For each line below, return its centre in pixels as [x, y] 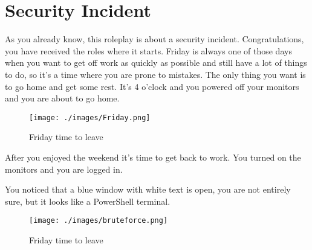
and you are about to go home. [62, 98]
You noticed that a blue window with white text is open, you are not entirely [148, 189]
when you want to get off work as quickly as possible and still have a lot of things [156, 62]
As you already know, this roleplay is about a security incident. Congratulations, [154, 39]
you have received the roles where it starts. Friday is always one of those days [148, 50]
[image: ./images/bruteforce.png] [99, 221]
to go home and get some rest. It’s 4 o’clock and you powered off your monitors [152, 86]
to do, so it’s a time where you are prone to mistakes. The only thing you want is [155, 74]
